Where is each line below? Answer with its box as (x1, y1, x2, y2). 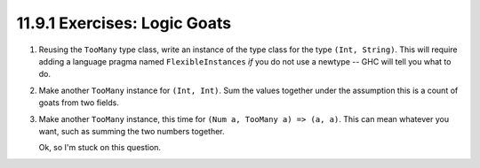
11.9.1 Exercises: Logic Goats (16, 13, 232, 33)
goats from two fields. (38, 97, 120, 108)
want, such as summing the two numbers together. (38, 126, 226, 136)
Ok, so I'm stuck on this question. (38, 142, 162, 153)
